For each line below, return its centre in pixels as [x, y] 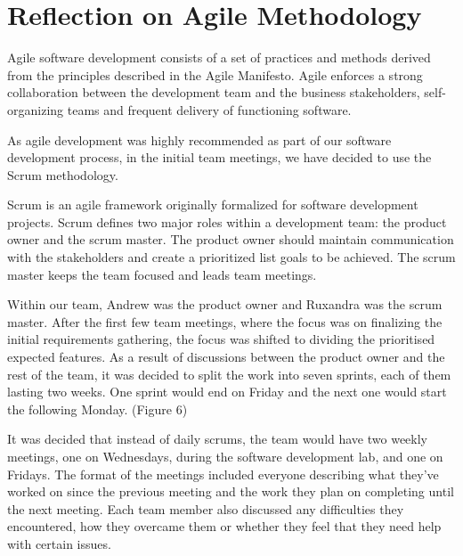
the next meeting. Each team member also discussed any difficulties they [206, 508]
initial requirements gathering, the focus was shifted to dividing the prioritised [221, 339]
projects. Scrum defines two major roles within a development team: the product [227, 221]
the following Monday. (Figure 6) [97, 409]
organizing [36, 109]
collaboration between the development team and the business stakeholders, [214, 92]
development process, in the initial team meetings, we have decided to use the [219, 157]
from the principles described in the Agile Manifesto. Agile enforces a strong [215, 74]
